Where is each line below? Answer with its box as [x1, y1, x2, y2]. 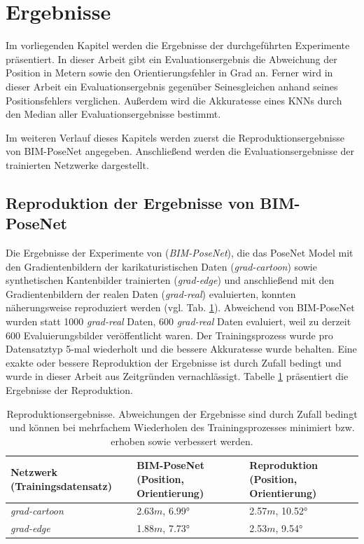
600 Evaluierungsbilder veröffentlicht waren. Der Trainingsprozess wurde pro [6, 327, 333, 342]
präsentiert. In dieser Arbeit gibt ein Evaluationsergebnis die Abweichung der [6, 51, 337, 66]
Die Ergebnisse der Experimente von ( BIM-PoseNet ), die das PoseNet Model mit [6, 245, 353, 260]
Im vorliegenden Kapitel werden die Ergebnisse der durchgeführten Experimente [6, 38, 350, 53]
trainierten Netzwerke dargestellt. [6, 157, 149, 172]
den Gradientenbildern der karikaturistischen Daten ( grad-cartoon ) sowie [6, 259, 317, 273]
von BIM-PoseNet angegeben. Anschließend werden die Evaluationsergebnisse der [6, 144, 355, 158]
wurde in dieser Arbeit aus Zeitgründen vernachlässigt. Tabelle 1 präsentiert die [6, 369, 349, 383]
